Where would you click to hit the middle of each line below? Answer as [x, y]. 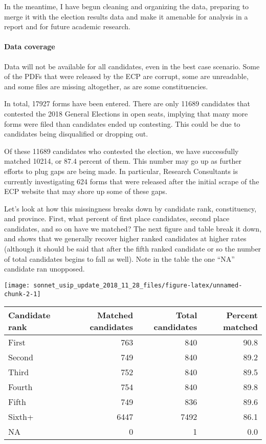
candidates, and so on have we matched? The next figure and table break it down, [133, 228]
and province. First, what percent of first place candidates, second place [117, 218]
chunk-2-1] [23, 294]
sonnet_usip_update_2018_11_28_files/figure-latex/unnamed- [138, 285]
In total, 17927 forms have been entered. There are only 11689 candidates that [127, 103]
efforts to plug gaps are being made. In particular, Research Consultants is [121, 171]
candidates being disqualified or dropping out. [76, 134]
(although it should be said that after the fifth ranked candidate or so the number [133, 249]
